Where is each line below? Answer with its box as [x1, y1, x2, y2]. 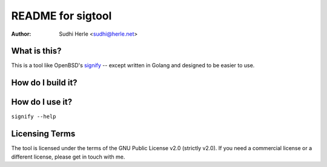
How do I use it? [11, 97, 73, 107]
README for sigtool [11, 9, 112, 22]
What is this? [11, 46, 62, 56]
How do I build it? [11, 77, 78, 88]
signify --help [11, 113, 57, 120]
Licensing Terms [11, 129, 76, 139]
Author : [11, 30, 31, 38]
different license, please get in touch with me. [11, 153, 125, 160]
